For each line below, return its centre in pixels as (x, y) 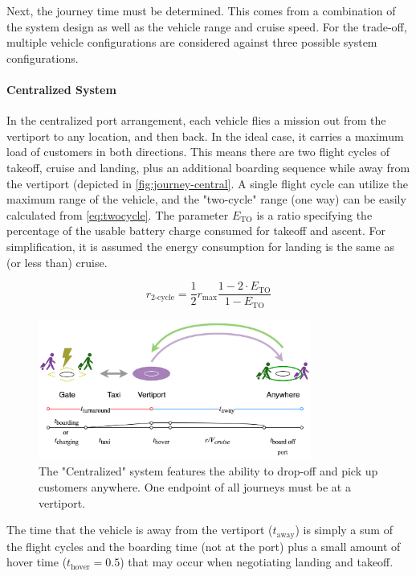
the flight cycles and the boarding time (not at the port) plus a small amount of (204, 546)
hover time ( (37, 562)
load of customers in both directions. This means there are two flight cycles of (198, 152)
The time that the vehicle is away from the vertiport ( (140, 530)
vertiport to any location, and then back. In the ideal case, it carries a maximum (205, 136)
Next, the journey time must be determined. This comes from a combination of (201, 10)
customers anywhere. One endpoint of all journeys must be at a (195, 487)
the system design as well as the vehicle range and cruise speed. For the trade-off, (207, 26)
